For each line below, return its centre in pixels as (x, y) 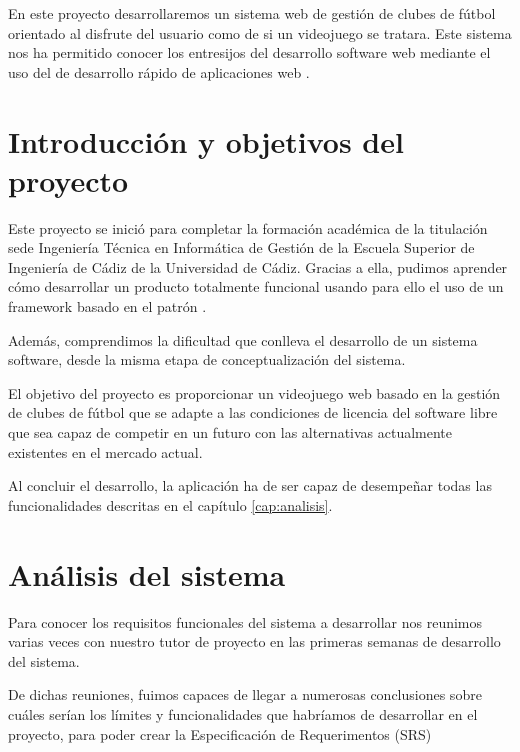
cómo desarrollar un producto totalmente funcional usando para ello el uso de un (256, 286)
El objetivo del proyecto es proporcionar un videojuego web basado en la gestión (254, 392)
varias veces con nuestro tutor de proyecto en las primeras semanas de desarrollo (254, 641)
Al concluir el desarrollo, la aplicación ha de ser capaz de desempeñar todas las (250, 485)
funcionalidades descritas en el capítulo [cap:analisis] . (170, 504)
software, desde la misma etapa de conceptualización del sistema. (207, 359)
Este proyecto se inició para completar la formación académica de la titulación (248, 227)
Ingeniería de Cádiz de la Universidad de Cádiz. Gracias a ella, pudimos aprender (258, 266)
